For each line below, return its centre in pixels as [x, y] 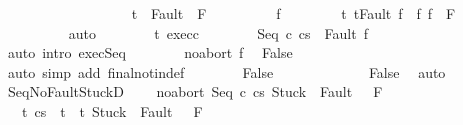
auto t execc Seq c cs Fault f [218, 32]
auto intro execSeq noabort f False [150, 52]
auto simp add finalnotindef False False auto [226, 71]
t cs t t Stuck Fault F [112, 110]
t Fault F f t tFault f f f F [293, 13]
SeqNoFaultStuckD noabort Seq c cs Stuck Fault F [195, 91]
